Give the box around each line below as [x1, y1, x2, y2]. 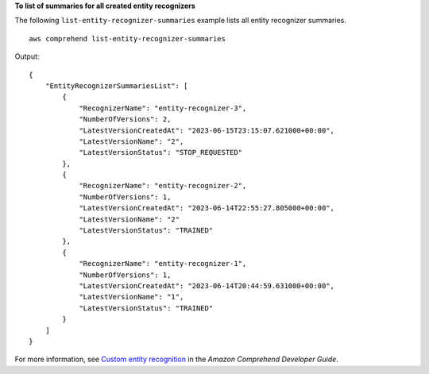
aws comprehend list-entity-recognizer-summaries [29, 34, 226, 43]
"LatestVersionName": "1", [79, 292, 184, 302]
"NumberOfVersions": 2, [79, 115, 172, 124]
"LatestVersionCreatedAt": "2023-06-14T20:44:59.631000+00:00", [79, 281, 335, 290]
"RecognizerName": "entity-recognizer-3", [79, 103, 247, 113]
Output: [14, 52, 40, 61]
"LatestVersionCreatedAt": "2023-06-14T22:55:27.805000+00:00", [79, 203, 335, 213]
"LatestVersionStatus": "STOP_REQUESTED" [79, 148, 242, 157]
